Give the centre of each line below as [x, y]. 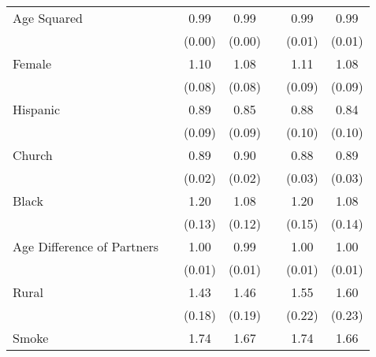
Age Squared [48, 18]
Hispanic [37, 109]
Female [32, 63]
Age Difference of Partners [86, 246]
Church [33, 155]
